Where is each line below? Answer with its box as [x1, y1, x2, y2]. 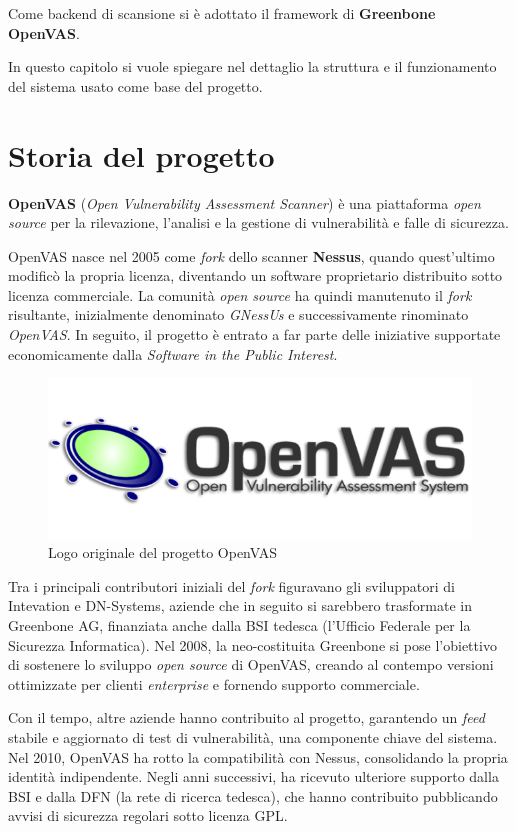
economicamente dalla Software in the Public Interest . [8, 343, 338, 364]
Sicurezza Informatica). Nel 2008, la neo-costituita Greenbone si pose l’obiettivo [8, 634, 497, 655]
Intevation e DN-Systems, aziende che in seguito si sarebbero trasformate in [8, 595, 472, 616]
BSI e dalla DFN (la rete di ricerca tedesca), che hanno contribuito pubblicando [8, 785, 498, 806]
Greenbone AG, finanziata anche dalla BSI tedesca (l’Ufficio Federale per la [8, 614, 471, 635]
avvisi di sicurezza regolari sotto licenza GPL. [8, 805, 288, 826]
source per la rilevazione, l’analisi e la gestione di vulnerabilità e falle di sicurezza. [8, 212, 509, 233]
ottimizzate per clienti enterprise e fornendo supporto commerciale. [8, 673, 420, 694]
